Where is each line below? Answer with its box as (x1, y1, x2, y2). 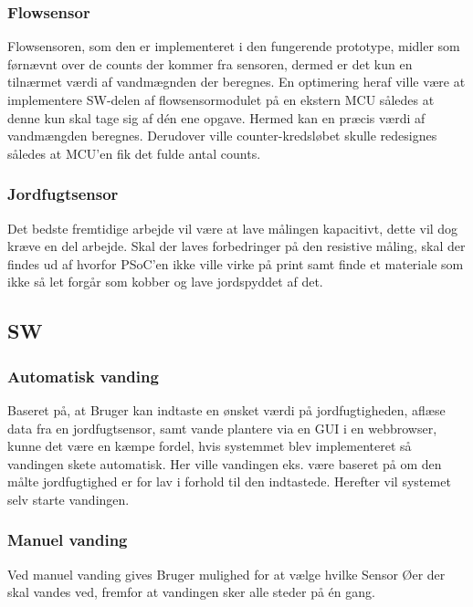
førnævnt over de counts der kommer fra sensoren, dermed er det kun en (7, 54, 413, 73)
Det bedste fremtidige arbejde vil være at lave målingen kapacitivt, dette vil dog (7, 218, 458, 237)
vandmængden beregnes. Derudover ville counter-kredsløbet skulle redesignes (7, 126, 437, 145)
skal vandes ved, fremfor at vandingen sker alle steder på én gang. (7, 582, 375, 602)
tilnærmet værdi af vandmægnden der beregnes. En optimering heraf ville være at (7, 72, 466, 91)
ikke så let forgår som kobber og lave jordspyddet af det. (7, 272, 323, 291)
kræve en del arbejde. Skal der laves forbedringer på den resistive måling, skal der (7, 236, 466, 256)
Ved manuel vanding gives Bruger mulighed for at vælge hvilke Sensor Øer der (7, 564, 446, 583)
